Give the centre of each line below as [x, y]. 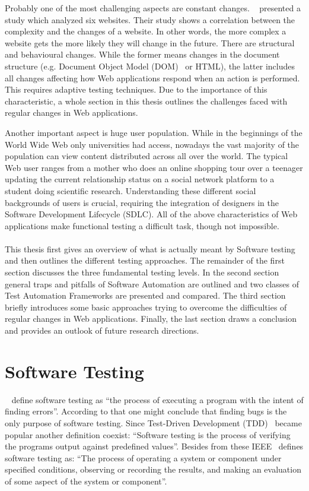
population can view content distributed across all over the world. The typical [146, 156]
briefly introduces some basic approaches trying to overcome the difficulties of [146, 307]
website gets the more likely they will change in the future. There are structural [150, 42]
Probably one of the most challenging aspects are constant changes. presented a [153, 8]
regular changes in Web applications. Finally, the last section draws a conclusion [151, 319]
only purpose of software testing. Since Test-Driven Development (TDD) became [153, 422]
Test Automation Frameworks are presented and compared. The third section [145, 295]
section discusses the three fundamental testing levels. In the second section [142, 272]
